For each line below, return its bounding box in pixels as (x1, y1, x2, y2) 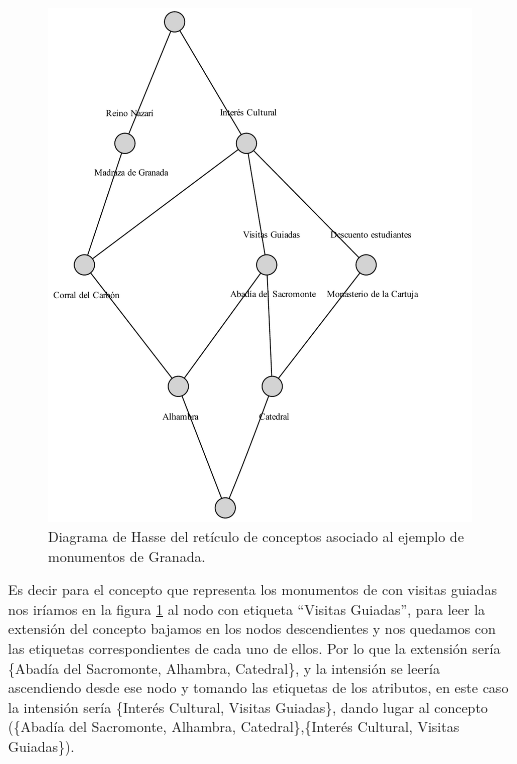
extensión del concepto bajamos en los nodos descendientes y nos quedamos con (8, 618, 496, 639)
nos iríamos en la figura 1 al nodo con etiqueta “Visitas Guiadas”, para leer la (8, 598, 486, 619)
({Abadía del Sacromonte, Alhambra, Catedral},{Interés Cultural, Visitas (8, 716, 460, 737)
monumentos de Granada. (48, 545, 206, 566)
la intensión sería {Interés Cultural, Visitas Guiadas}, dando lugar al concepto (8, 696, 488, 717)
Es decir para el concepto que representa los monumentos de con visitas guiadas (8, 579, 497, 600)
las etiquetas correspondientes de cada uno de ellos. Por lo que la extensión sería (8, 637, 501, 658)
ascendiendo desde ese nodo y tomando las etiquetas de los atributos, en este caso (8, 677, 509, 698)
